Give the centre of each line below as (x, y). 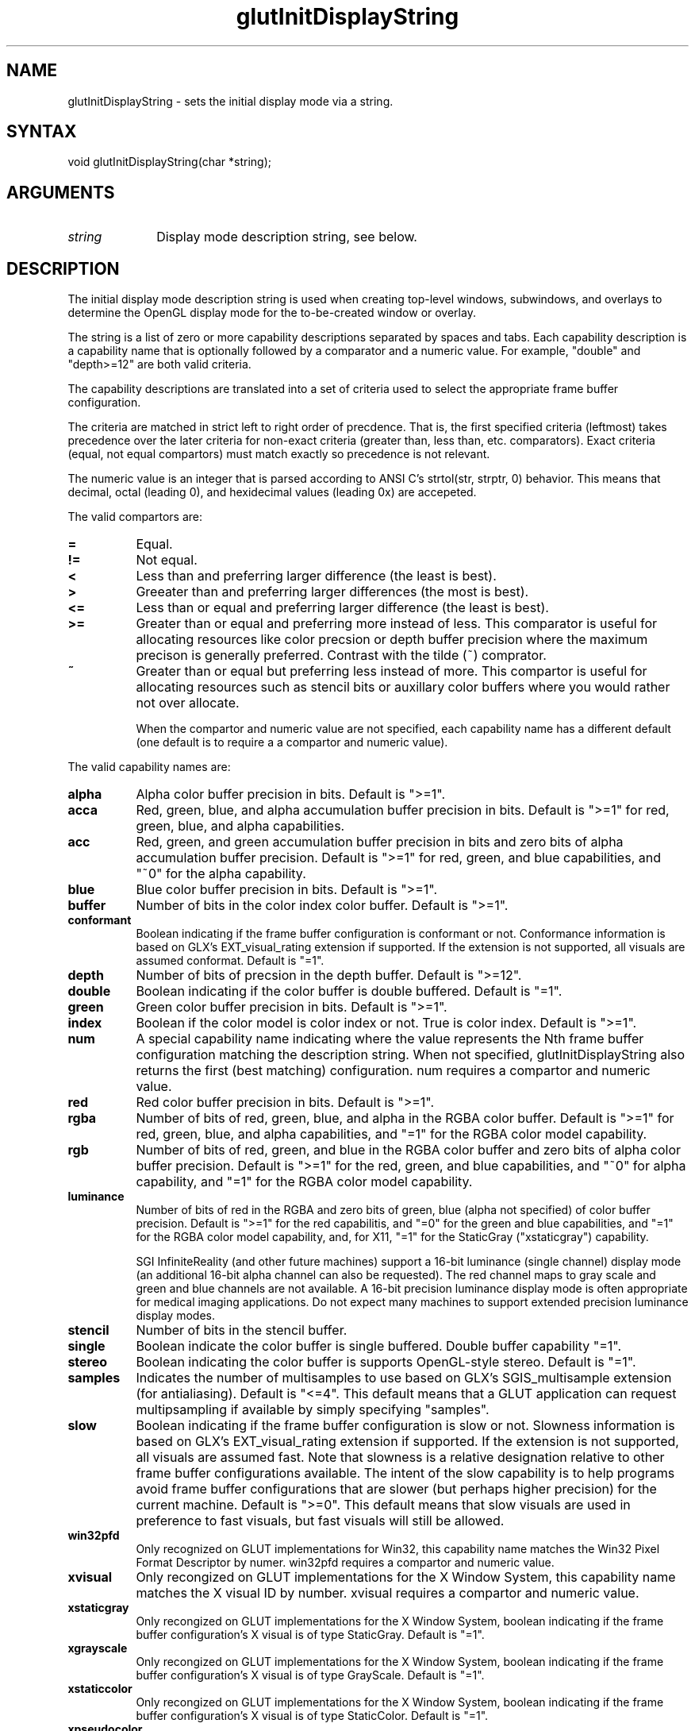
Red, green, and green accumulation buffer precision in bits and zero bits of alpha (380, 842)
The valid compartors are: (135, 517)
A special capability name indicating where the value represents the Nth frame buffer (390, 1039)
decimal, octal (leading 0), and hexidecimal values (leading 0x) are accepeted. (272, 492)
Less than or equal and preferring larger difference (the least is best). (342, 608)
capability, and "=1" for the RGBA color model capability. (304, 1182)
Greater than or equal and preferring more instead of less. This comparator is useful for (397, 624)
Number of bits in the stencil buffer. (242, 1330)
